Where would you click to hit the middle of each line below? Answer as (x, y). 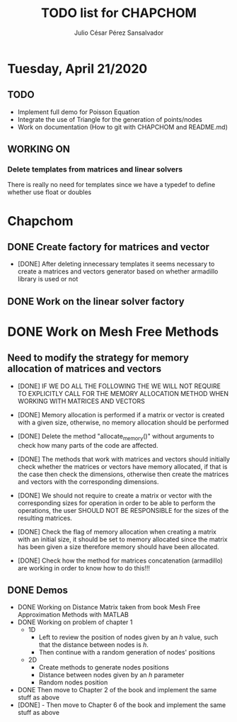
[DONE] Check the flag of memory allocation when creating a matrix (117, 531)
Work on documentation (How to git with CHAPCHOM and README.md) (122, 127)
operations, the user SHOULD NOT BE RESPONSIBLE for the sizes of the (123, 510)
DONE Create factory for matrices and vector (109, 247)
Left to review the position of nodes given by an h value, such (128, 637)
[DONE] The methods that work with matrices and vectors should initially (123, 459)
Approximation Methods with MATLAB (73, 615)
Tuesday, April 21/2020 (77, 68)
